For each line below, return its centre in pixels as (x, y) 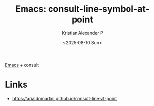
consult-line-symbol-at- (99, 9)
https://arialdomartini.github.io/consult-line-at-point (64, 98)
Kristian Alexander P (82, 33)
